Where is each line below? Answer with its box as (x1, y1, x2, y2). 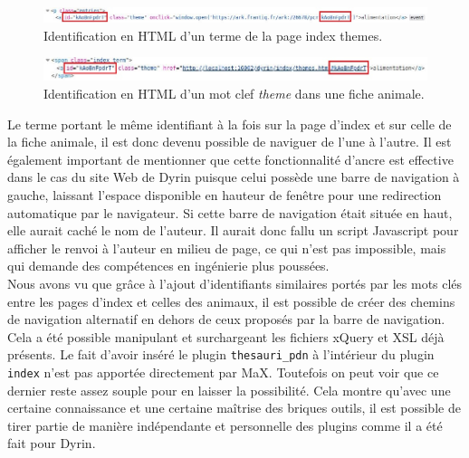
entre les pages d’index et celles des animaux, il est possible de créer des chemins (7, 291, 455, 310)
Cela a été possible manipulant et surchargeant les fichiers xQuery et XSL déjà (7, 327, 445, 346)
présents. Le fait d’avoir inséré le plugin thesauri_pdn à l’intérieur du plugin (7, 345, 435, 364)
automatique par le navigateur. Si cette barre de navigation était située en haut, (7, 203, 453, 222)
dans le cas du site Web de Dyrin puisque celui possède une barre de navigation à (7, 167, 460, 186)
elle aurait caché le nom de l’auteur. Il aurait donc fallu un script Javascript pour (7, 221, 459, 240)
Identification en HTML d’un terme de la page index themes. (43, 25, 383, 44)
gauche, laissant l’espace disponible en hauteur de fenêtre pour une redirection (7, 185, 442, 204)
